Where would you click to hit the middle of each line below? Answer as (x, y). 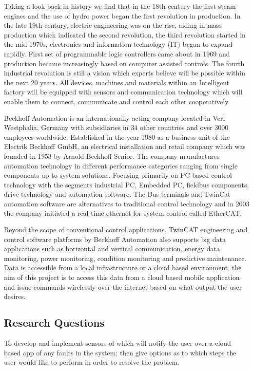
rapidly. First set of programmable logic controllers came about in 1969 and (117, 53)
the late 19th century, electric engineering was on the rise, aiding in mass (113, 25)
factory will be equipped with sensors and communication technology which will (123, 92)
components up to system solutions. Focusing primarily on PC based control (118, 175)
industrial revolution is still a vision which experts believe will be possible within (125, 73)
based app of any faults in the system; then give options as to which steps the (120, 352)
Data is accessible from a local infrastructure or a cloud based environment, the (123, 268)
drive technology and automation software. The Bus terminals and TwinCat (117, 194)
